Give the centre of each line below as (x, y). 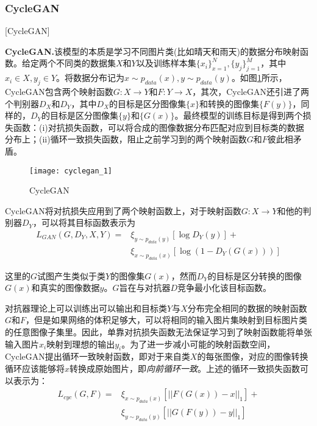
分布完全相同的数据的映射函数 (247, 308)
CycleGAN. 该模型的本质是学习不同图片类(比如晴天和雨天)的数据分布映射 (152, 51)
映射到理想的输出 (81, 344)
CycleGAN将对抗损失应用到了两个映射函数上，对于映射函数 (123, 210)
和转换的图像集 (230, 103)
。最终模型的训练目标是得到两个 (239, 115)
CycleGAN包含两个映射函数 (59, 91)
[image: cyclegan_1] (71, 171)
